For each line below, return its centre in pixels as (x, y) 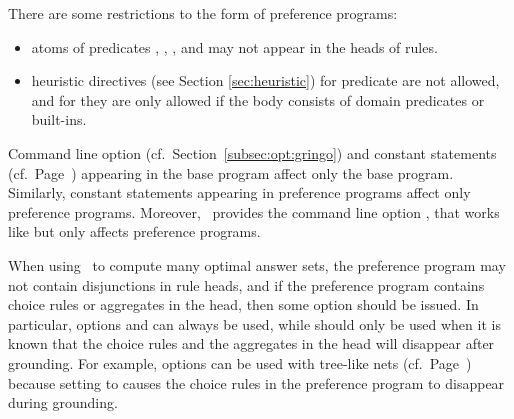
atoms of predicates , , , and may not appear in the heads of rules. (234, 46)
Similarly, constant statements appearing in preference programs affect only (239, 192)
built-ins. (59, 119)
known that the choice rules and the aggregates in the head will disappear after (251, 343)
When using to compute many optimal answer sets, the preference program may (257, 264)
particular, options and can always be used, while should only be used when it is (254, 323)
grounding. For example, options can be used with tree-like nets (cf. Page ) (240, 362)
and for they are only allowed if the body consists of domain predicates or (258, 99)
